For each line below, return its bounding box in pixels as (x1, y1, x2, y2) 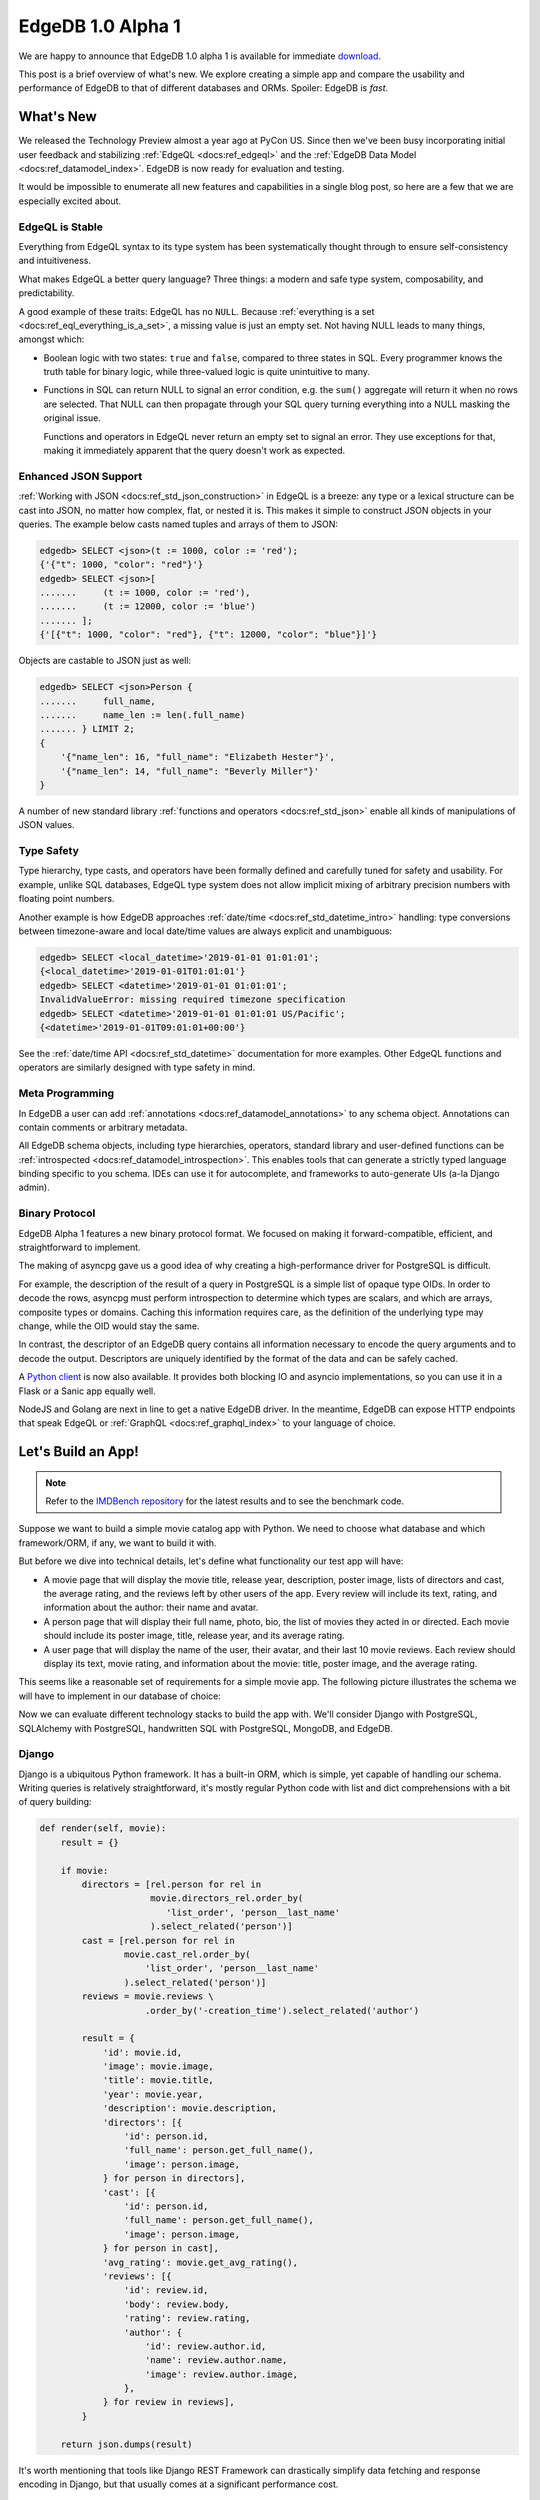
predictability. (18, 287, 75, 299)
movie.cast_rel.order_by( (123, 1948, 251, 1960)
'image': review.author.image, (145, 2368, 299, 2380)
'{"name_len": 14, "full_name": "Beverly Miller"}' (60, 765, 320, 777)
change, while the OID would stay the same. (18, 1320, 200, 1332)
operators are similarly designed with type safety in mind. (18, 1061, 256, 1074)
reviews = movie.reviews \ (81, 1991, 214, 2002)
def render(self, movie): (39, 1823, 167, 1834)
